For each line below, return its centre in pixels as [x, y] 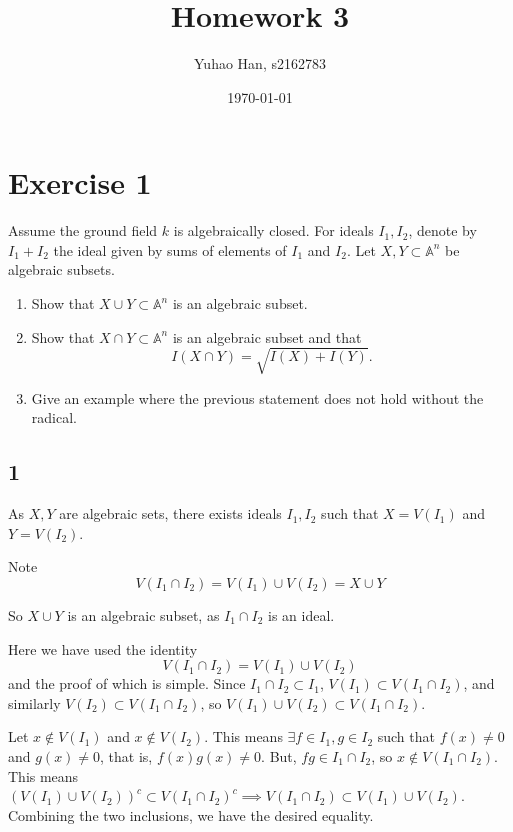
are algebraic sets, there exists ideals [170, 513]
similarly [34, 702]
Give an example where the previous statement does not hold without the [257, 397]
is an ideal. [301, 614]
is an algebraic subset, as [143, 614]
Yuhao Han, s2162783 [260, 63]
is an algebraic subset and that [267, 336]
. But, [279, 755]
